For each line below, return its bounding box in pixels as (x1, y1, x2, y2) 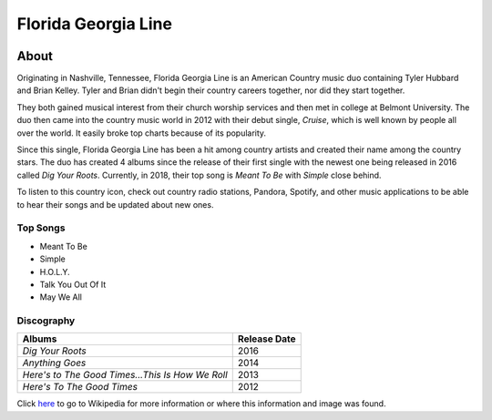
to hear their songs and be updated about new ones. (16, 199, 214, 210)
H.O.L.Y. (39, 266, 70, 277)
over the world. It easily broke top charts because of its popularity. (16, 128, 267, 138)
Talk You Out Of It (39, 279, 107, 290)
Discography (16, 314, 76, 327)
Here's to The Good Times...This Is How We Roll (22, 369, 228, 382)
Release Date (237, 333, 296, 345)
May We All (39, 292, 82, 302)
